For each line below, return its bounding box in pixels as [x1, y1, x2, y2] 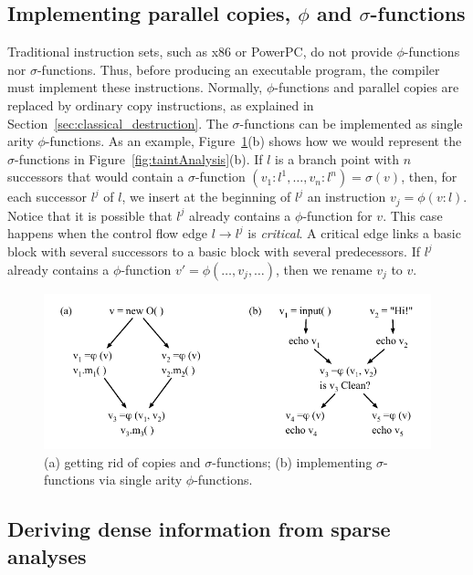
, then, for [401, 167, 457, 186]
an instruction [307, 187, 386, 206]
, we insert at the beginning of [121, 187, 291, 206]
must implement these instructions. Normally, [7, 78, 263, 97]
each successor [7, 187, 87, 206]
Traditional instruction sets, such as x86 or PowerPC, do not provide [7, 42, 393, 61]
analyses [7, 541, 87, 570]
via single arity [99, 470, 183, 489]
